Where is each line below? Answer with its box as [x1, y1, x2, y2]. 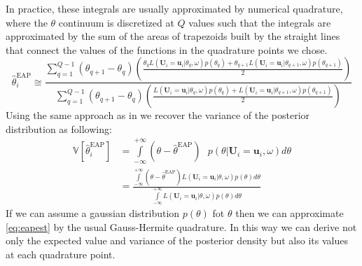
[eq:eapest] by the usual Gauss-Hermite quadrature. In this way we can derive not [6, 219, 357, 234]
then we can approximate [235, 206, 344, 220]
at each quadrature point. [6, 246, 116, 261]
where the [6, 15, 48, 29]
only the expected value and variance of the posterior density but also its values [6, 233, 348, 248]
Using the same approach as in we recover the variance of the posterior [6, 108, 310, 122]
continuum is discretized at [58, 15, 174, 29]
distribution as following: [6, 121, 112, 136]
